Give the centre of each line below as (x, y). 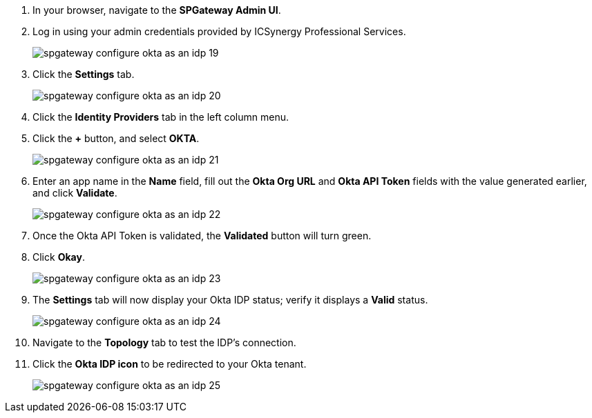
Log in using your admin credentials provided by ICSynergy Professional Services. (219, 31)
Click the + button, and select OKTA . (116, 138)
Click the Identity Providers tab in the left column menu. (161, 117)
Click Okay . (59, 257)
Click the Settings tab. (84, 74)
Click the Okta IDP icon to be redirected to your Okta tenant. (170, 364)
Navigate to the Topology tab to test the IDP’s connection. (164, 342)
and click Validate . (75, 193)
